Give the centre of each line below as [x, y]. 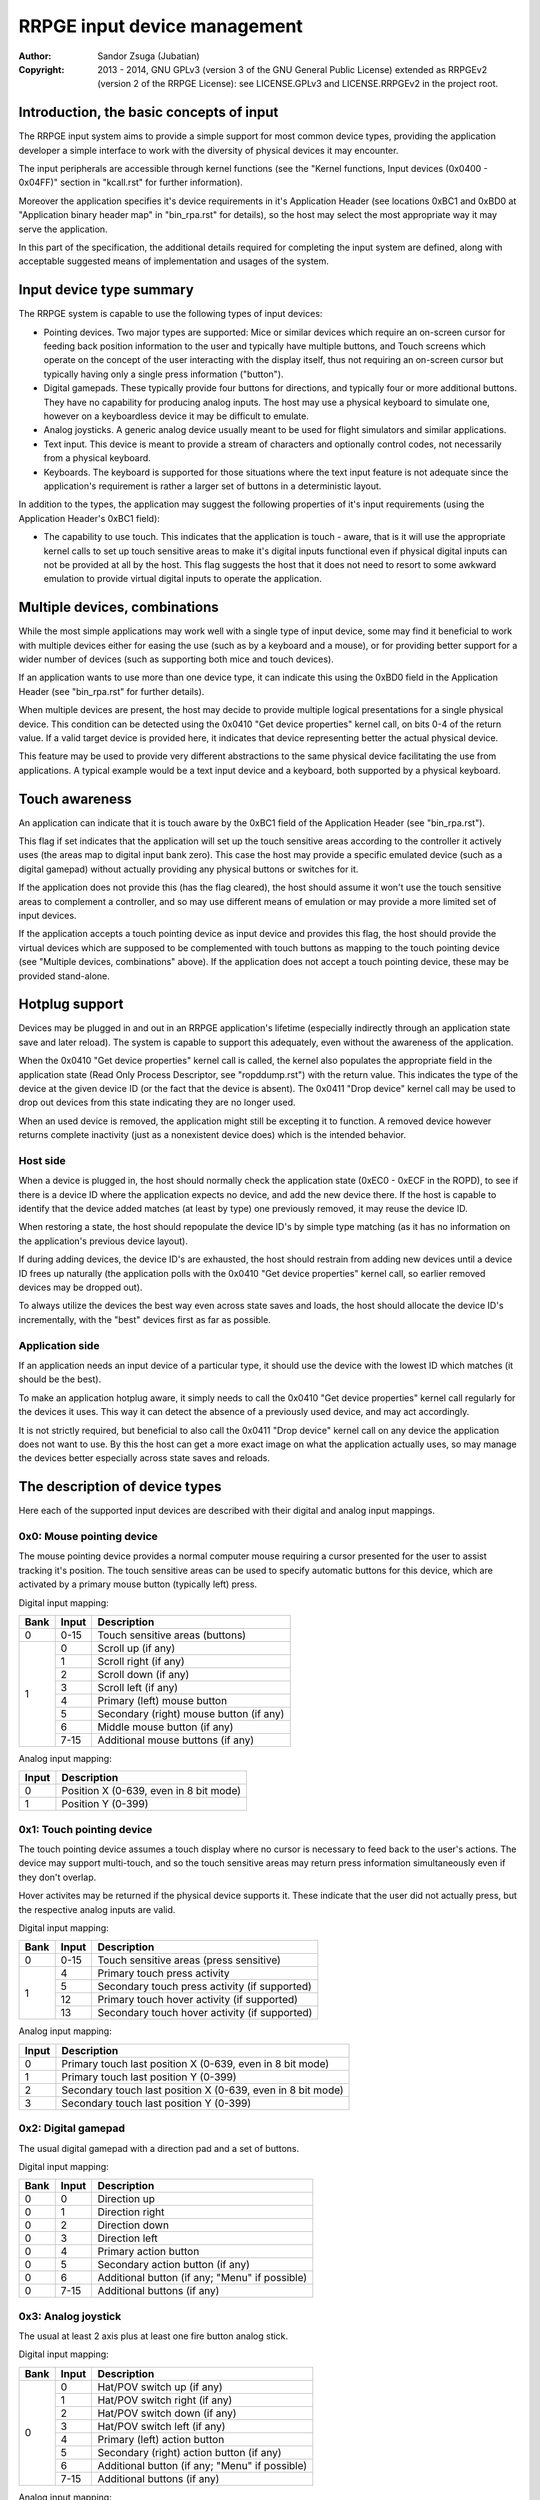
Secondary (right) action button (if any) [189, 2452]
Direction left [128, 2238]
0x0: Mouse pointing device [88, 1536]
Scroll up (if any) [136, 1648]
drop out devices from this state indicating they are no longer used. [157, 1102]
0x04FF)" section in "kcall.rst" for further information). [131, 182]
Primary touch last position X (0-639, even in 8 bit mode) [195, 2063]
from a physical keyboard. [97, 458]
